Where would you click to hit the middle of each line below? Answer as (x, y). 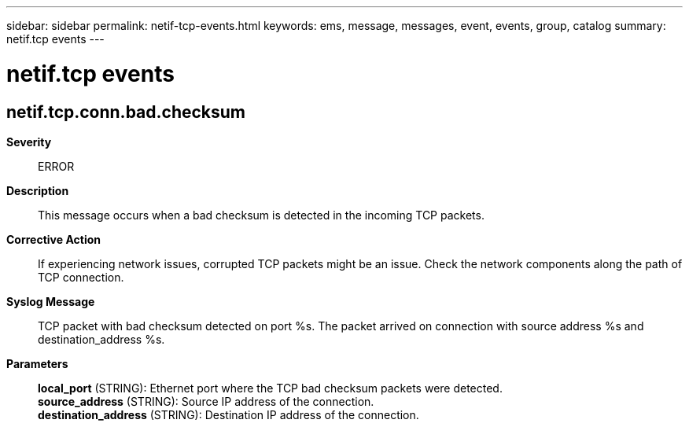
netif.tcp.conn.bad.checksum (126, 112)
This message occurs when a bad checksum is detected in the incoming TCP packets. (261, 215)
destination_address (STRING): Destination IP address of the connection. (228, 414)
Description (38, 190)
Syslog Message (51, 301)
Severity (29, 142)
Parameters (37, 363)
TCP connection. (81, 277)
